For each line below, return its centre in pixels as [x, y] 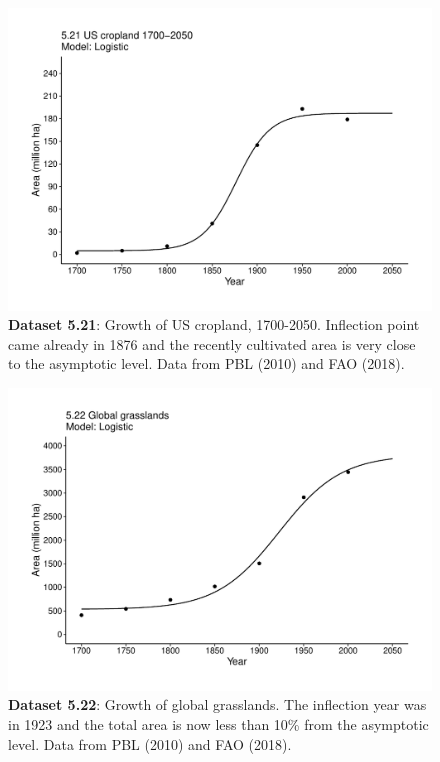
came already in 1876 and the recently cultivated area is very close [212, 343]
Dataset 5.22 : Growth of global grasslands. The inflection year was [217, 704]
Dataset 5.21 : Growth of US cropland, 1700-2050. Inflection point [214, 324]
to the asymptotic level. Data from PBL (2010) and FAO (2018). [206, 363]
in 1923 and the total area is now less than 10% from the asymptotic [218, 723]
